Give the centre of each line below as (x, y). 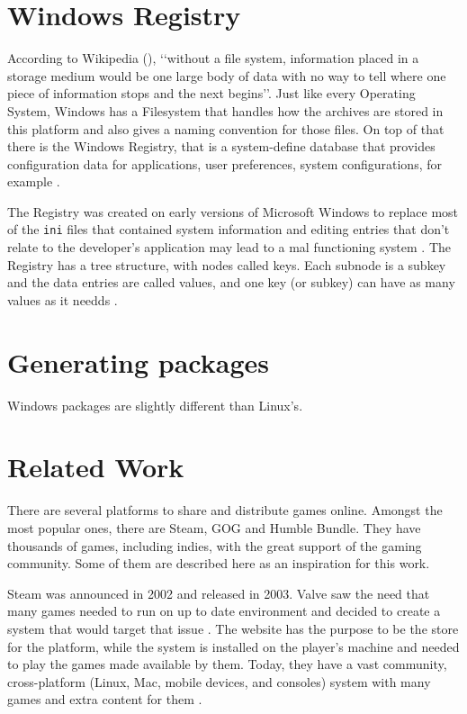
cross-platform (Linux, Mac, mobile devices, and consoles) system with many (219, 681)
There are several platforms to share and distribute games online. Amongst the (225, 510)
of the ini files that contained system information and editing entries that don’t (229, 229)
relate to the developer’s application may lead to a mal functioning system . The (229, 247)
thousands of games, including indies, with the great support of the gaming (215, 545)
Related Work (96, 467)
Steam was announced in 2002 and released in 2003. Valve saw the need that (219, 593)
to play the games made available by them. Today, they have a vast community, (227, 664)
